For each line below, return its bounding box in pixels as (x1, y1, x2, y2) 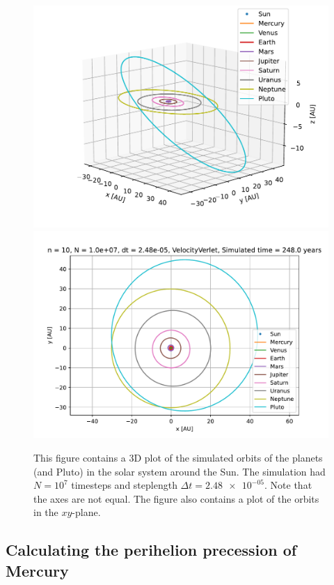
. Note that (264, 478, 312, 492)
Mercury (6, 559, 69, 581)
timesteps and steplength (71, 478, 177, 492)
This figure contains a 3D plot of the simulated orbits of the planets (33, 450, 323, 464)
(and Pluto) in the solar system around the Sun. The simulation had (33, 464, 326, 478)
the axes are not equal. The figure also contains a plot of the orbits (33, 491, 319, 506)
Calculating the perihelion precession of (6, 539, 297, 561)
